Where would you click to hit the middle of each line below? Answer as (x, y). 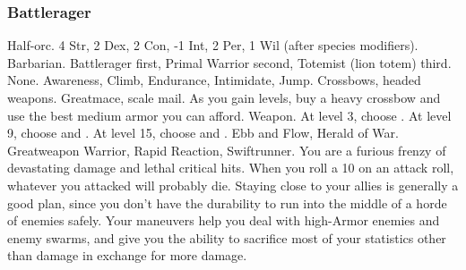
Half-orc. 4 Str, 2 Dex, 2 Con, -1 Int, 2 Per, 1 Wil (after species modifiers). (213, 45)
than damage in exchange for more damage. (127, 255)
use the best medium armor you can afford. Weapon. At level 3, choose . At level (229, 115)
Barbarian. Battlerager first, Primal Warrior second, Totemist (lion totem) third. (229, 62)
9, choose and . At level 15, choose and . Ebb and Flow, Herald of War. (203, 133)
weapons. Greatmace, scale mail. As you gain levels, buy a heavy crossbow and (224, 97)
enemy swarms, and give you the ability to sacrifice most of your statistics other (227, 237)
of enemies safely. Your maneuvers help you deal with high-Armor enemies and (224, 220)
